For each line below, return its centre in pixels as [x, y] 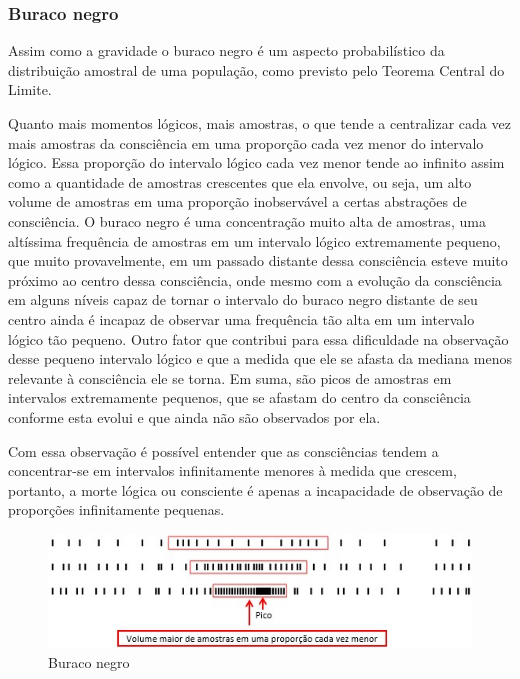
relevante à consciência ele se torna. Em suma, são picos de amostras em [230, 377]
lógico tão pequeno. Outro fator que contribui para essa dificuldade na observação [258, 338]
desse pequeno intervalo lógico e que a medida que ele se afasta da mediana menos [260, 358]
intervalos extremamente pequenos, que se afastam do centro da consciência [239, 397]
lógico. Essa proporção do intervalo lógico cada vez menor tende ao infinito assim [256, 162]
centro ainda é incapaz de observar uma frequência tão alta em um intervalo [241, 318]
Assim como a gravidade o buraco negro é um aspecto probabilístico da [226, 50]
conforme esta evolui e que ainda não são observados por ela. [194, 416]
